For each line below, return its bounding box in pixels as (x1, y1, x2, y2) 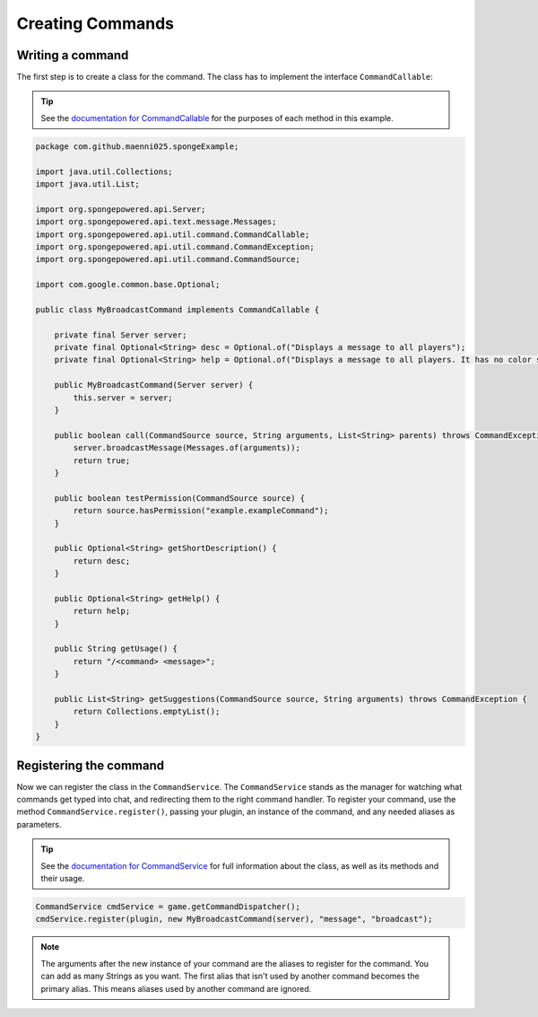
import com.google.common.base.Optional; (35, 279, 221, 290)
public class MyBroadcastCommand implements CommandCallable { (35, 304, 320, 314)
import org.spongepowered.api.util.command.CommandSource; (35, 254, 300, 265)
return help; (73, 606, 131, 617)
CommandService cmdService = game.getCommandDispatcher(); (35, 902, 300, 912)
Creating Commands (16, 13, 175, 33)
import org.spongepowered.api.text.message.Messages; (35, 216, 277, 227)
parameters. (16, 819, 62, 829)
